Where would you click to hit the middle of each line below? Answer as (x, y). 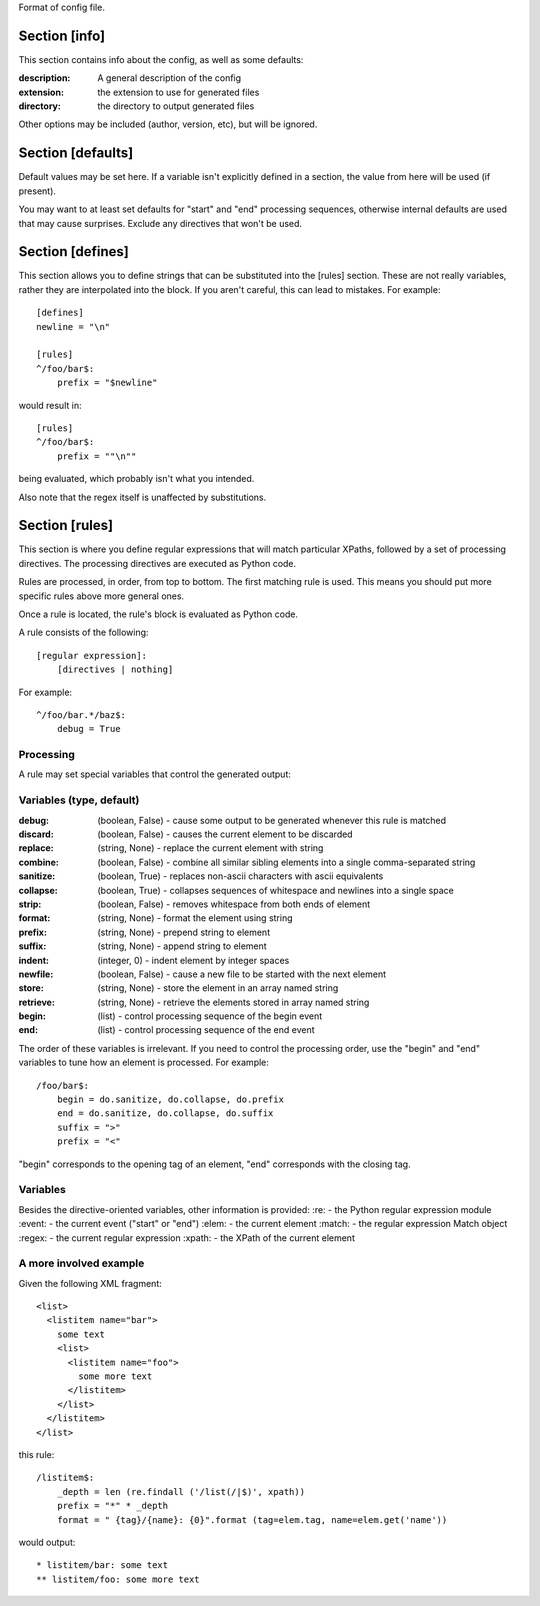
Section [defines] (73, 251)
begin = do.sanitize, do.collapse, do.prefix (170, 1099)
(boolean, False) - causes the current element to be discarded (225, 834)
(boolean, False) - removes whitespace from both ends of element (234, 904)
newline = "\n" (73, 326)
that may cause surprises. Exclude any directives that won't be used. (160, 223)
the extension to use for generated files (178, 92)
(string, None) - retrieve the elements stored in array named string (233, 1002)
